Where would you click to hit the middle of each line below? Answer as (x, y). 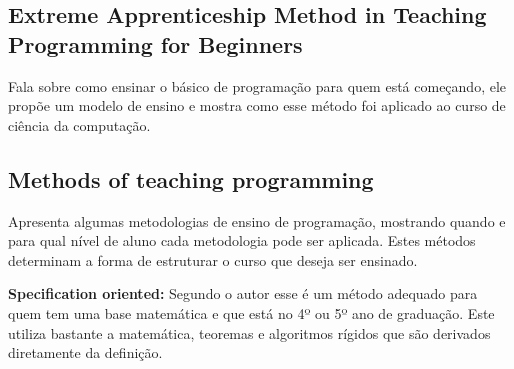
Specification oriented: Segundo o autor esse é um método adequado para (243, 293)
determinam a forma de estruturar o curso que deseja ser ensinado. (213, 259)
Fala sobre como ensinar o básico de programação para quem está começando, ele (257, 85)
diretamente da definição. (85, 352)
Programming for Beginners (155, 43)
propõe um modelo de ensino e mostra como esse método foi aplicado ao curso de (257, 105)
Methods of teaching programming (191, 178)
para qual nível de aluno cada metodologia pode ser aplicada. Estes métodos (242, 240)
